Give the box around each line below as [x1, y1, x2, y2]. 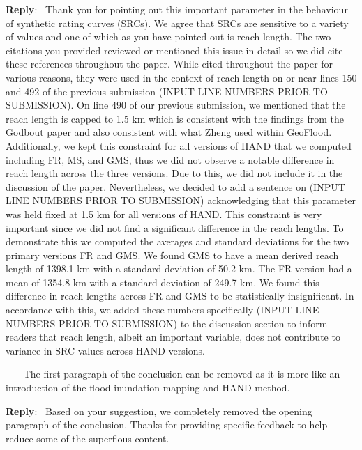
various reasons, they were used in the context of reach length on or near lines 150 [6, 70, 357, 84]
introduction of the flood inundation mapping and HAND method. [6, 380, 290, 395]
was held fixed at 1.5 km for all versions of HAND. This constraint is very [6, 206, 322, 221]
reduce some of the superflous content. [6, 430, 169, 445]
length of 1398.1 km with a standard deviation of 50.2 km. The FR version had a [6, 261, 352, 276]
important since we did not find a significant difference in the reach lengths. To [6, 220, 344, 235]
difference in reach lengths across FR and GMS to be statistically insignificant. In [6, 288, 354, 303]
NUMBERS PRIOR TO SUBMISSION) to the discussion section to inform [6, 316, 328, 330]
